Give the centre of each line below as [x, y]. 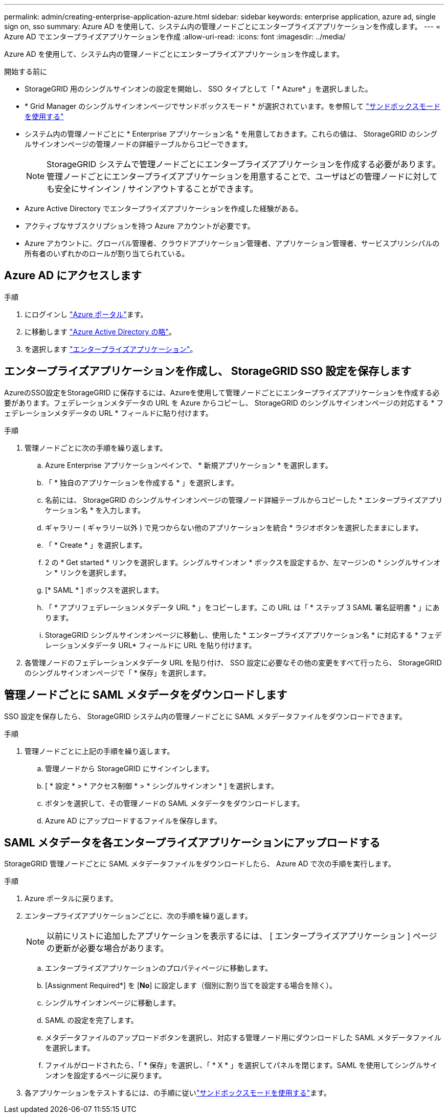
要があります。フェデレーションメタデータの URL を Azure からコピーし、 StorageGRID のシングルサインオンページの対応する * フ [224, 403]
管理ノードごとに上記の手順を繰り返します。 [99, 751]
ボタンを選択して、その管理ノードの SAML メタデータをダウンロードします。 [175, 803]
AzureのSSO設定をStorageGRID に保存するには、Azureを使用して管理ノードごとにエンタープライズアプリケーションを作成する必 [222, 392]
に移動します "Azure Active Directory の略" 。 [100, 331]
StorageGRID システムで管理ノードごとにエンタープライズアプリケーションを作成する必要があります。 [243, 164]
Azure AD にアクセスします [73, 276]
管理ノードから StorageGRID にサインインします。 [129, 768]
